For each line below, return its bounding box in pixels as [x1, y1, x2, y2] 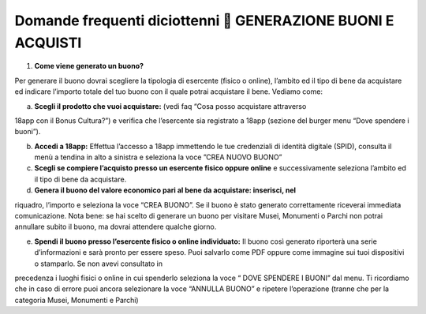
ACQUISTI [14, 34, 82, 51]
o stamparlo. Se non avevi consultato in [34, 259, 163, 268]
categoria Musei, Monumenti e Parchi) [14, 295, 139, 305]
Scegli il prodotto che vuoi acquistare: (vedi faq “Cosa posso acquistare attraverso [34, 101, 307, 110]
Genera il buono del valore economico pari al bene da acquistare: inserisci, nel [34, 185, 296, 195]
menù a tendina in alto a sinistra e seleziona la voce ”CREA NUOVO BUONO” [34, 152, 282, 162]
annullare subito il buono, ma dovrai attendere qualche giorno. [14, 222, 217, 232]
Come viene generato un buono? [34, 62, 144, 71]
